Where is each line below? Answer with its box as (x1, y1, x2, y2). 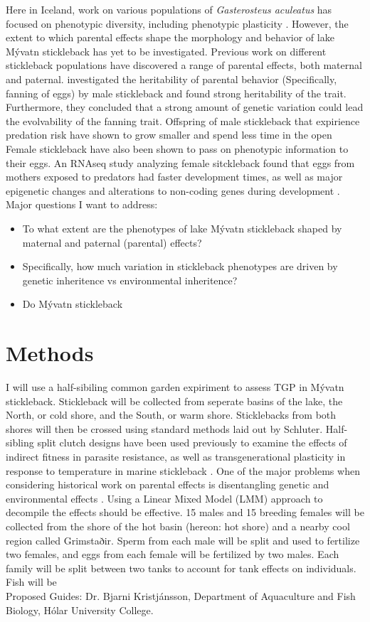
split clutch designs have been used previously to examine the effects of (37, 435, 347, 450)
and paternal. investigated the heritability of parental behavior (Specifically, (6, 71, 337, 86)
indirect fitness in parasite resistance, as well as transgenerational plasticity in (6, 449, 346, 463)
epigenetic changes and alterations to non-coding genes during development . (6, 183, 340, 198)
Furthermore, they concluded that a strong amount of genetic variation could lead (6, 100, 364, 114)
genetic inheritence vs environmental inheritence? (22, 272, 238, 287)
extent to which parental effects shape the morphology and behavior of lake (6, 30, 334, 45)
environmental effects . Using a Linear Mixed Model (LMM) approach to (6, 490, 323, 505)
